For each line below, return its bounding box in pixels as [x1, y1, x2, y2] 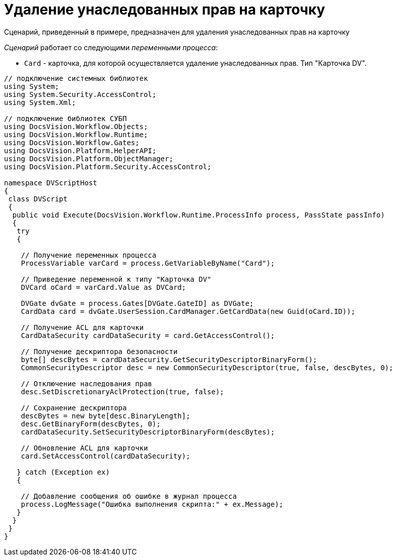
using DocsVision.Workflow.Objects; [4, 122, 148, 131]
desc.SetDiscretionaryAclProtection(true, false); [21, 387, 224, 396]
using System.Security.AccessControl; [4, 90, 157, 98]
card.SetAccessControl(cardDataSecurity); [21, 452, 190, 460]
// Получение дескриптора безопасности [21, 347, 178, 356]
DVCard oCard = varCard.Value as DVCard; [21, 283, 186, 291]
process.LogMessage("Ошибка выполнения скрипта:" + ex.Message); [21, 500, 284, 508]
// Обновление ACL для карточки [21, 443, 148, 452]
